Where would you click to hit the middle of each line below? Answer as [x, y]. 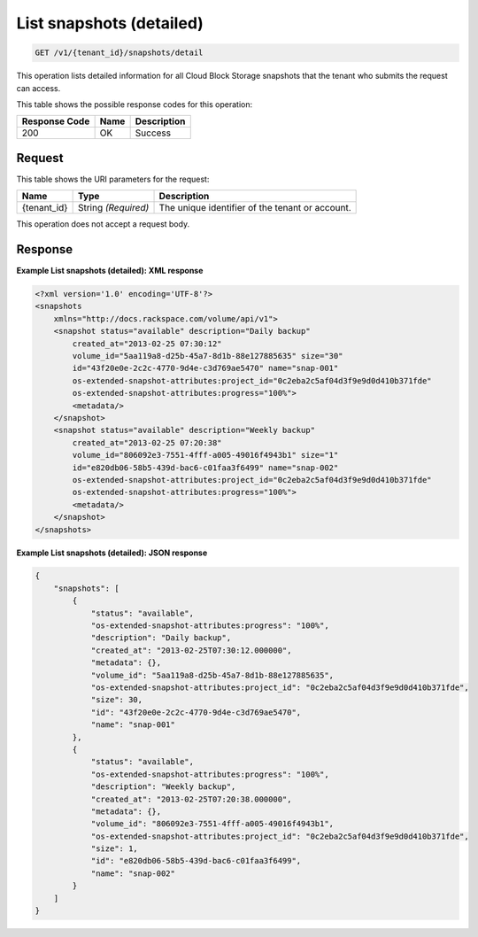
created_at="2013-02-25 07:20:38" [147, 442]
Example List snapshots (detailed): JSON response [112, 553]
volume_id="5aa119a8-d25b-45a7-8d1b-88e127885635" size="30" [208, 356]
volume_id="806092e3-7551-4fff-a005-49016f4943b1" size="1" [205, 455]
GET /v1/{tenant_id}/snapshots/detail [119, 53]
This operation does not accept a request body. [103, 224]
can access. [39, 88]
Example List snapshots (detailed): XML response [110, 271]
